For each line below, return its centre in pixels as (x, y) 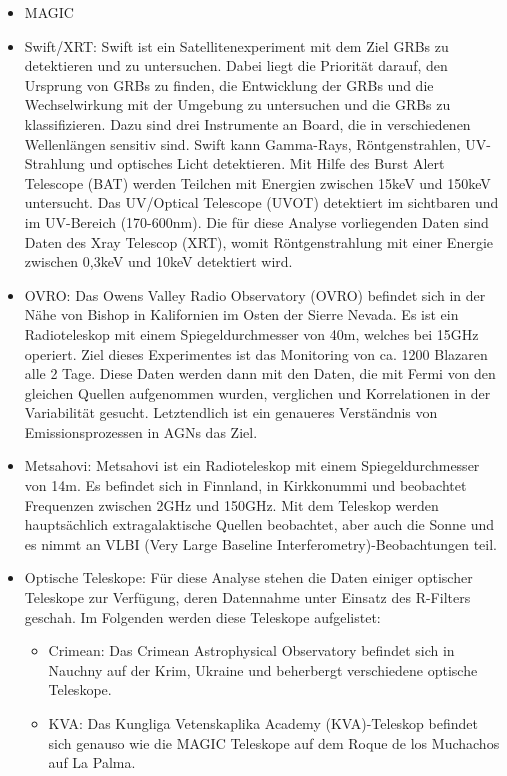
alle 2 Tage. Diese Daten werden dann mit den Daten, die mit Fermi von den (260, 373)
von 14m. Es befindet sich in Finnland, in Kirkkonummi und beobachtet (245, 485)
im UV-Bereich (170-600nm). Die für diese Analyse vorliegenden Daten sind (256, 221)
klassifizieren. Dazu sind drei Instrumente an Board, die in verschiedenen (247, 123)
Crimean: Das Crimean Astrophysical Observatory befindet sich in (251, 650)
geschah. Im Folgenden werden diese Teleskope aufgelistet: (202, 616)
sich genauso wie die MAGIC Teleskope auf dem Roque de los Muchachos (274, 742)
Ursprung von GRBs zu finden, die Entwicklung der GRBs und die (229, 84)
